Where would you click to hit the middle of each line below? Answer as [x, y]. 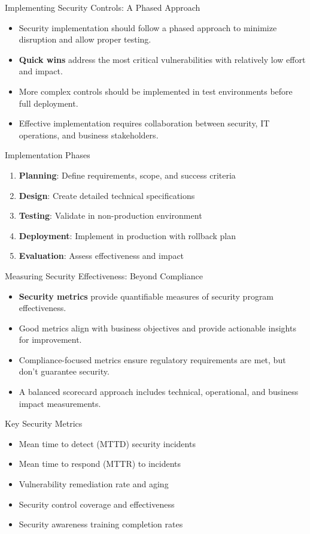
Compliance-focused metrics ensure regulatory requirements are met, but [152, 359]
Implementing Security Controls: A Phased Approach [103, 7]
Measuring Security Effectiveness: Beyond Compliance [104, 275]
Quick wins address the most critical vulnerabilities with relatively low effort [162, 59]
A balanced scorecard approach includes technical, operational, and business [159, 392]
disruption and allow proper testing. [85, 39]
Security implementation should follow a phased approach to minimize [148, 27]
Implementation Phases [48, 155]
